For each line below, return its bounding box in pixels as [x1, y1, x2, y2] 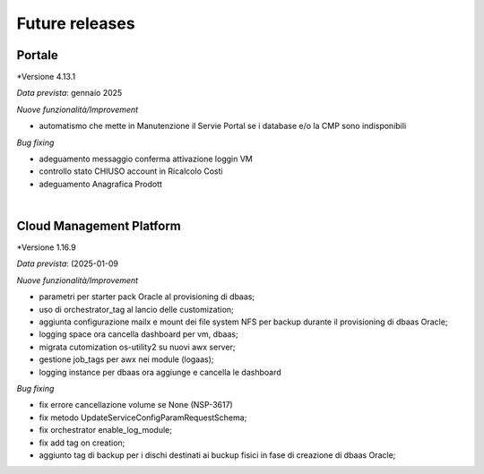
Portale [16, 47, 58, 63]
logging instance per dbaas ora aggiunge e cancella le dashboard [39, 366, 281, 377]
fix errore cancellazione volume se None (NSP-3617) [39, 400, 233, 410]
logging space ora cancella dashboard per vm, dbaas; [39, 329, 238, 340]
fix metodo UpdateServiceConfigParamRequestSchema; [39, 412, 247, 423]
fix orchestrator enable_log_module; [39, 425, 172, 435]
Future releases [16, 13, 135, 33]
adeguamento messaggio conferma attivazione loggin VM [39, 153, 253, 165]
